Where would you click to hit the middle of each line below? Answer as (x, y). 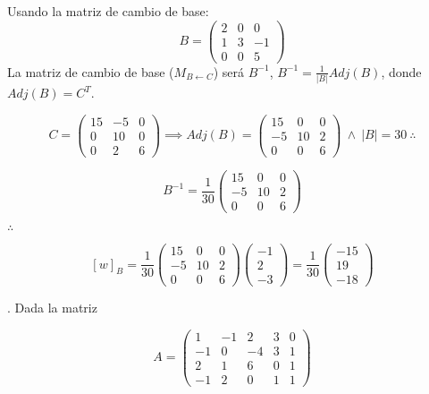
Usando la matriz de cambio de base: (108, 11)
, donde (401, 71)
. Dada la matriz (52, 308)
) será (229, 71)
